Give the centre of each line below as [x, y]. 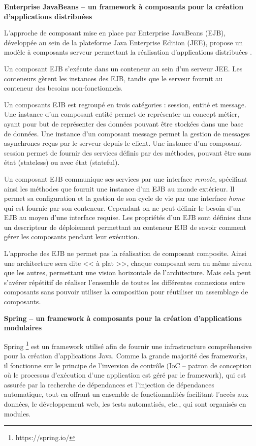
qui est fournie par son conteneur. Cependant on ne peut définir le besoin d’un [122, 207]
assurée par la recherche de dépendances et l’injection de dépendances [109, 384]
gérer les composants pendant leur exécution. [72, 237]
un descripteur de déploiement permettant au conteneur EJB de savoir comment [125, 227]
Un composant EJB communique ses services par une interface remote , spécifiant [126, 178]
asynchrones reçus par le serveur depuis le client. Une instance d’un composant [123, 143]
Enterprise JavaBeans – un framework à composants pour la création [124, 6]
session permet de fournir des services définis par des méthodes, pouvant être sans [128, 152]
